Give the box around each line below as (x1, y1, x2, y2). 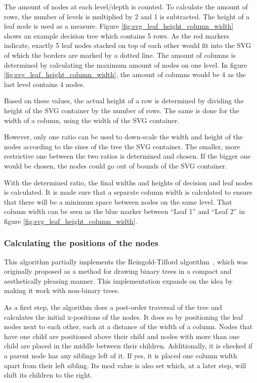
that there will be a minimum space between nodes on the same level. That (4, 196, 232, 207)
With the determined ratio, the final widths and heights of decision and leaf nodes (4, 177, 253, 187)
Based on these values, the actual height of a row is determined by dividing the (4, 95, 244, 106)
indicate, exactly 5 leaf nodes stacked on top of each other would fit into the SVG (4, 40, 251, 50)
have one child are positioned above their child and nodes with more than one (4, 331, 240, 341)
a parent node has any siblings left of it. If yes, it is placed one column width (4, 350, 237, 361)
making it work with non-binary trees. (4, 285, 120, 296)
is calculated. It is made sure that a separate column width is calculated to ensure (4, 187, 253, 197)
